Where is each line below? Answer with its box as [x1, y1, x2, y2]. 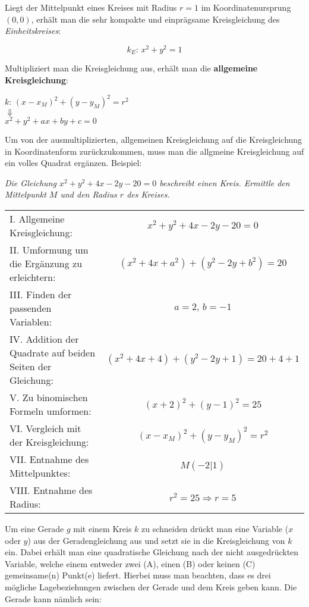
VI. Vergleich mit [10, 421, 81, 436]
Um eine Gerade [5, 522, 64, 535]
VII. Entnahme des [10, 452, 89, 467]
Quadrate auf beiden [10, 346, 96, 360]
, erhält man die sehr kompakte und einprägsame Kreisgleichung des [31, 12, 280, 25]
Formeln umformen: [10, 404, 92, 418]
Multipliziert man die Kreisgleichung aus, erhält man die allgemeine [5, 62, 258, 74]
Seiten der [10, 359, 52, 374]
